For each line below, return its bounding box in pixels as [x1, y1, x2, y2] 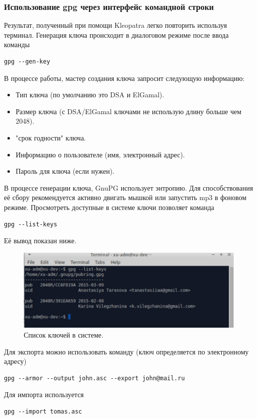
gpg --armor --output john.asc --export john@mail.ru [4, 374, 185, 382]
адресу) [4, 356, 27, 366]
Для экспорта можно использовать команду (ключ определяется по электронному [4, 346, 249, 356]
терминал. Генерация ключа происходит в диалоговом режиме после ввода [4, 29, 229, 40]
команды [4, 39, 30, 50]
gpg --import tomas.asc [4, 408, 82, 415]
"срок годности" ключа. [15, 132, 86, 142]
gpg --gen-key [4, 58, 51, 65]
